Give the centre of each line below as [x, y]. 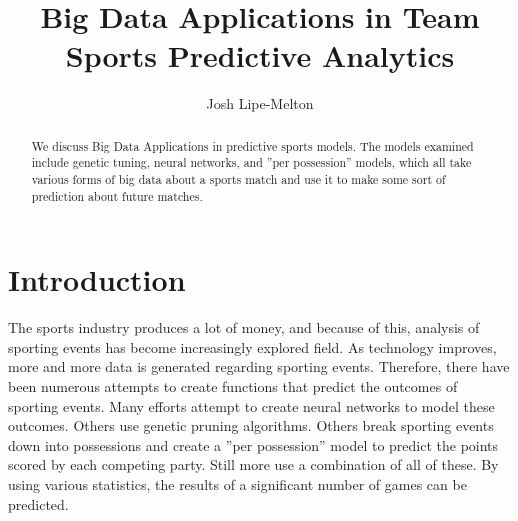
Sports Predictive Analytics [260, 55]
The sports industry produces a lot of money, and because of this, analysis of [244, 327]
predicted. [38, 503]
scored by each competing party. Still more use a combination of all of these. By [253, 464]
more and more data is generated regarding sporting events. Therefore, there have [259, 366]
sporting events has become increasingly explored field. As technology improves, [252, 346]
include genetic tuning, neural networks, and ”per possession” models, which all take [251, 162]
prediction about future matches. [117, 195]
